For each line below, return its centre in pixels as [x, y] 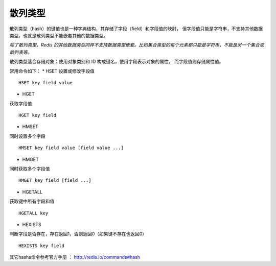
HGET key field [38, 115]
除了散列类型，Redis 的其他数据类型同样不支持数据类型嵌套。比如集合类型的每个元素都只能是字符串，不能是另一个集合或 [137, 45]
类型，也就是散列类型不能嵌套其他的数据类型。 [59, 35]
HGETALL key [33, 213]
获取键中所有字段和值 [32, 201]
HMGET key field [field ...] [55, 180]
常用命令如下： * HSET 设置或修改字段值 [52, 71]
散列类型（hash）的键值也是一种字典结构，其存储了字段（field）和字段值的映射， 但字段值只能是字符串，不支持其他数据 [136, 29]
